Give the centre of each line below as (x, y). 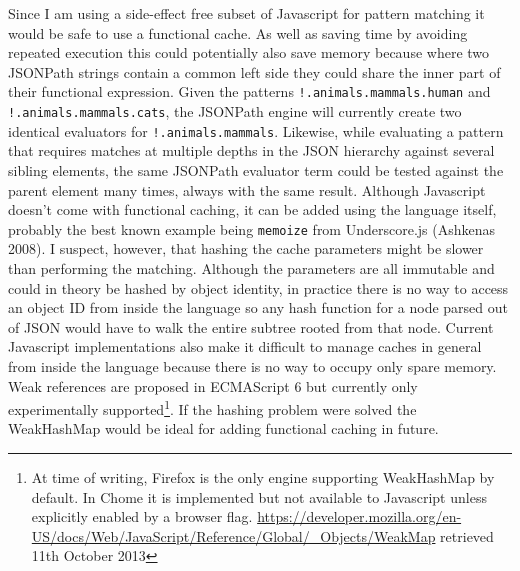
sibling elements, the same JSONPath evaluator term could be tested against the (256, 169)
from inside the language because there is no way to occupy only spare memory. (252, 365)
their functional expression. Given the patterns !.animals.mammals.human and (249, 91)
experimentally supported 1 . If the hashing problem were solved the (212, 407)
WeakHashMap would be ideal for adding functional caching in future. (223, 428)
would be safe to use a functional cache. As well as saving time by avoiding (238, 32)
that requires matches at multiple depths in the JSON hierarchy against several (251, 150)
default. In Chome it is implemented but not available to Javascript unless (259, 496)
